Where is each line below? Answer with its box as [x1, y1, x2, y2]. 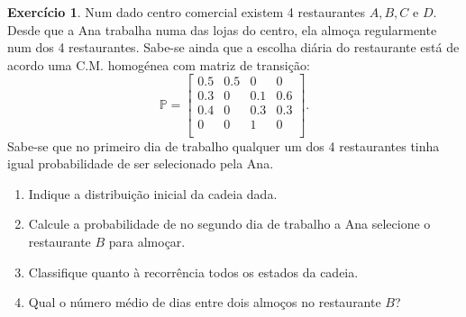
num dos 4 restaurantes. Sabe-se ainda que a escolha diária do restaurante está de [7, 38, 460, 57]
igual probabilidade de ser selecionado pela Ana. [7, 154, 274, 173]
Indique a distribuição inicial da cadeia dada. [28, 184, 278, 203]
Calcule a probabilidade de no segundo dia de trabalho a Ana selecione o [28, 214, 431, 233]
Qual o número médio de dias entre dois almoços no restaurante [28, 293, 381, 312]
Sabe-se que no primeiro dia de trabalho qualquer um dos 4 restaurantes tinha [7, 136, 440, 155]
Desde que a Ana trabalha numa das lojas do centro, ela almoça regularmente [7, 20, 437, 39]
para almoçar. [108, 231, 186, 250]
